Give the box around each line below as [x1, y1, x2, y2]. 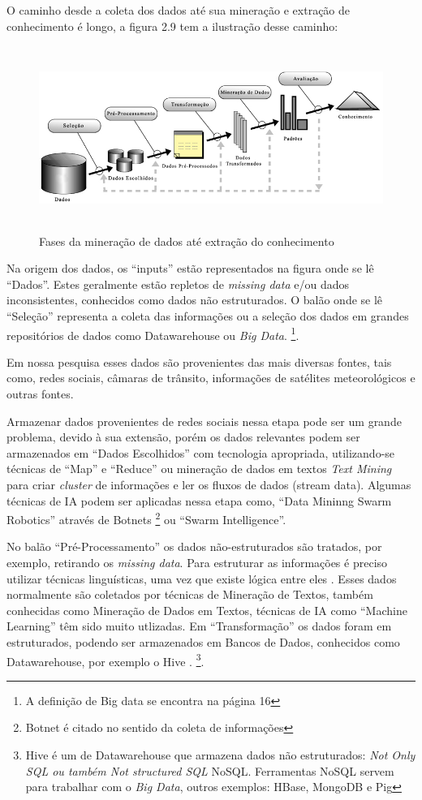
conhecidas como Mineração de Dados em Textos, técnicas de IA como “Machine [6, 601, 407, 618]
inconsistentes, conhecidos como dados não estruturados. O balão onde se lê [6, 291, 383, 308]
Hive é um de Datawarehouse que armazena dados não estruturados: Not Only [25, 746, 416, 763]
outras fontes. [6, 385, 74, 402]
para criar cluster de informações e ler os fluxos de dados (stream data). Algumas [6, 475, 411, 492]
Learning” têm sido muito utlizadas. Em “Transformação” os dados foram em [6, 617, 392, 634]
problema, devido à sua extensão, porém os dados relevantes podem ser [6, 428, 360, 445]
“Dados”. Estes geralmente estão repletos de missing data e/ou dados [6, 275, 349, 292]
